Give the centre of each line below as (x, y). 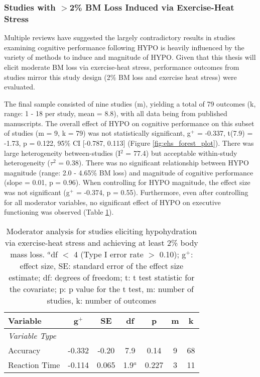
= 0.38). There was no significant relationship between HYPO (154, 163)
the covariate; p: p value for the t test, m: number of (101, 289)
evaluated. (20, 87)
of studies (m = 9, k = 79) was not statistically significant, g (97, 133)
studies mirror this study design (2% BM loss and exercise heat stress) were (120, 77)
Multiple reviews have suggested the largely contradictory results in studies (120, 37)
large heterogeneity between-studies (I (62, 153)
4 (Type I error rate (108, 254)
